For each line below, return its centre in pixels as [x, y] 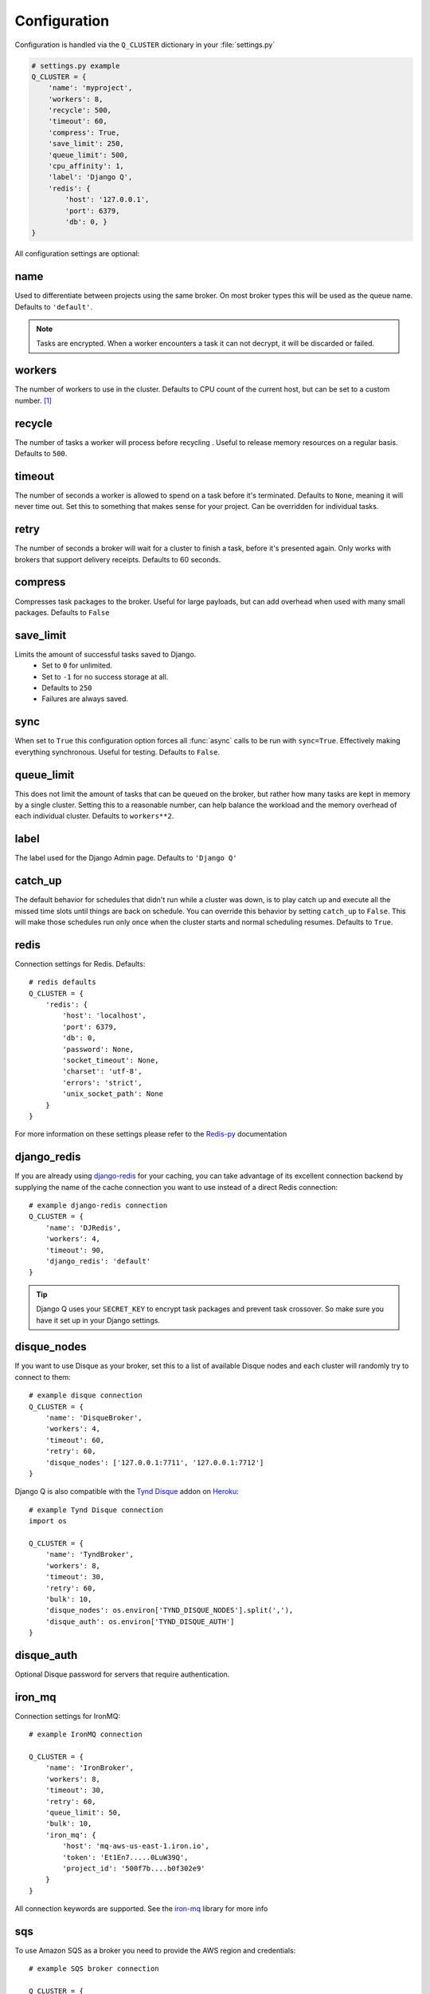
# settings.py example [76, 65]
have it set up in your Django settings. [98, 1320]
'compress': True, [84, 132]
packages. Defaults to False [62, 612]
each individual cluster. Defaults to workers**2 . [94, 816]
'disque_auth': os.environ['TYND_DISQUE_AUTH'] [140, 1622]
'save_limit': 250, [86, 144]
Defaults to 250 [67, 688]
